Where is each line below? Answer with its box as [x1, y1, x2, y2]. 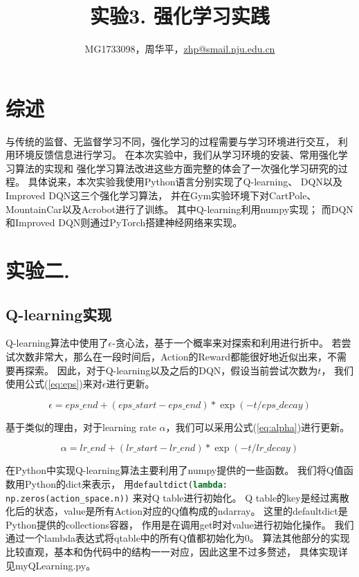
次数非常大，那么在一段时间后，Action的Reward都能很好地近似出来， [15, 349, 327, 363]
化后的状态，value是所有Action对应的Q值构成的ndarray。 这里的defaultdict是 [6, 504, 348, 518]
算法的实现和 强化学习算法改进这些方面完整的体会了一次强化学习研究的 [15, 161, 338, 175]
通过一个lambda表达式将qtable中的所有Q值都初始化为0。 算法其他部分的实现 [6, 531, 350, 545]
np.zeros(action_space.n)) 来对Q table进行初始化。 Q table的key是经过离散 [6, 490, 349, 504]
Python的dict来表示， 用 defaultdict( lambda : [24, 476, 228, 491]
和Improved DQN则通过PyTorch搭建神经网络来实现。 [6, 215, 243, 230]
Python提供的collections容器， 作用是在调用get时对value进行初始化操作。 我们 [6, 517, 354, 531]
